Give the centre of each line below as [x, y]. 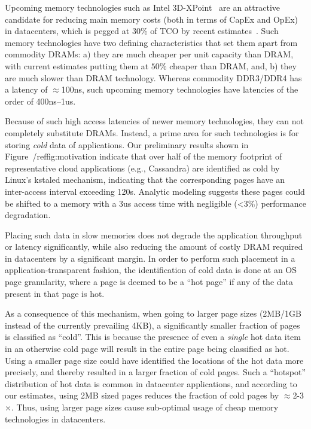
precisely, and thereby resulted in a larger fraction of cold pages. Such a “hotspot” [155, 372]
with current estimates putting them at [77, 65]
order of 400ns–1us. [40, 101]
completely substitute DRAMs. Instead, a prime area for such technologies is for [152, 132]
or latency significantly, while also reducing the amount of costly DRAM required [154, 246]
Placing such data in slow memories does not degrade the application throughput [154, 235]
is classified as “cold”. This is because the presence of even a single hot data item [153, 337]
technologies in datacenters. [55, 419]
